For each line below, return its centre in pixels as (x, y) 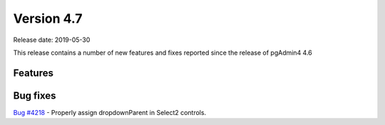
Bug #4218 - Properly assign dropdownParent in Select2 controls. (110, 112)
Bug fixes (35, 96)
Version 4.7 (48, 18)
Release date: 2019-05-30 (52, 40)
